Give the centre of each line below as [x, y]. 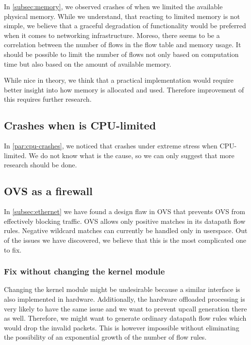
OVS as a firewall [48, 191]
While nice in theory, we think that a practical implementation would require [119, 80]
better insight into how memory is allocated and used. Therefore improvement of [124, 89]
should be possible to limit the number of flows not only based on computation [121, 54]
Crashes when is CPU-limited [80, 125]
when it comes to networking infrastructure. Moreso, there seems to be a [112, 35]
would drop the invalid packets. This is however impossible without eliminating [122, 327]
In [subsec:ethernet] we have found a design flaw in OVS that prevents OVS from [125, 211]
